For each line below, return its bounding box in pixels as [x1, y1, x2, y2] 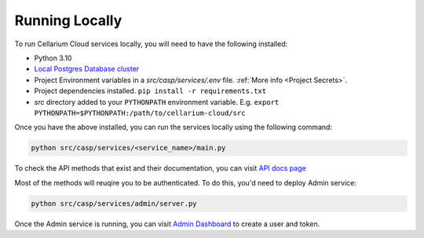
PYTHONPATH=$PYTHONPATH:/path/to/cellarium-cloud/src [34, 108, 246, 117]
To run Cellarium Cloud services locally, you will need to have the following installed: [14, 39, 288, 49]
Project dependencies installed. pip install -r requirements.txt [34, 86, 267, 96]
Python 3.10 [34, 53, 72, 63]
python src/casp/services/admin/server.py [31, 199, 197, 207]
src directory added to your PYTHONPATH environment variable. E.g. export [34, 97, 280, 106]
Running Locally [14, 12, 122, 29]
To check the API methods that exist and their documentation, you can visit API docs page [14, 164, 306, 173]
